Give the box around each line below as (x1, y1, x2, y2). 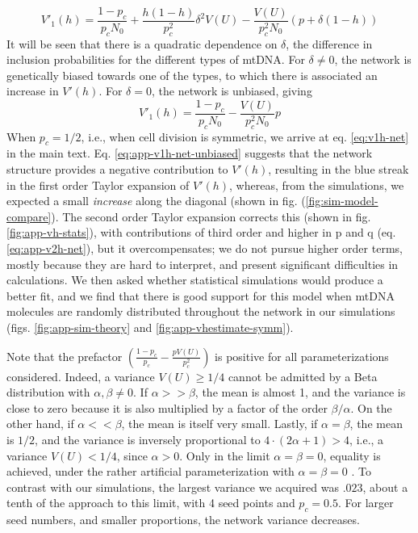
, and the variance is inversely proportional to (35, 430, 261, 447)
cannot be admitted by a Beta (228, 367, 378, 384)
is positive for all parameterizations (215, 347, 389, 364)
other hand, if (6, 415, 74, 432)
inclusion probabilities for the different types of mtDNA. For (6, 51, 305, 68)
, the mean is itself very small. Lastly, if (121, 415, 318, 432)
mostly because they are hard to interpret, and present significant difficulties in (6, 255, 399, 272)
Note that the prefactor (6, 347, 123, 364)
